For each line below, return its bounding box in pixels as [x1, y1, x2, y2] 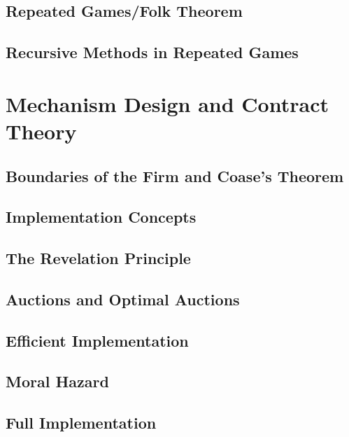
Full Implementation [6, 412, 157, 433]
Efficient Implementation [6, 329, 189, 351]
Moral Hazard [6, 370, 109, 392]
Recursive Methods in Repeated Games [6, 41, 299, 63]
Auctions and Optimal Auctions [6, 288, 240, 310]
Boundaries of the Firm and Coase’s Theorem [6, 165, 344, 186]
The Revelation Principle [6, 247, 191, 269]
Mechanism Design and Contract [6, 89, 329, 118]
